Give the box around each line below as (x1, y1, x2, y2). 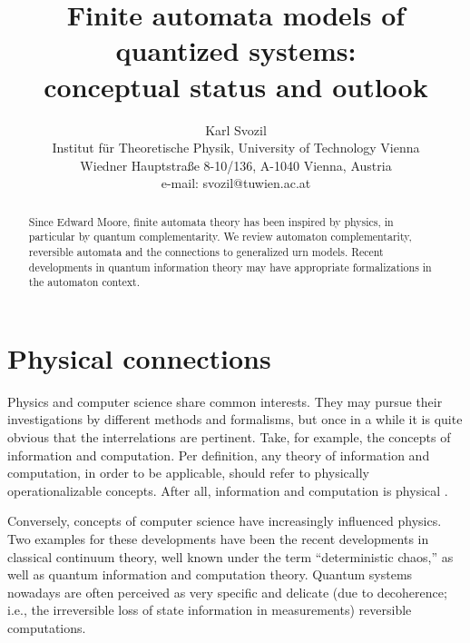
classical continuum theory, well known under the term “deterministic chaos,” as (7, 547, 454, 566)
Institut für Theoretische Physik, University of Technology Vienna (52, 138, 420, 157)
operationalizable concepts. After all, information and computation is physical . (7, 480, 448, 500)
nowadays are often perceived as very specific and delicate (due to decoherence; (7, 582, 447, 601)
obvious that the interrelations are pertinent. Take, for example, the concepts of (7, 428, 451, 447)
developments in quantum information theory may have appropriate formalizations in (28, 259, 432, 274)
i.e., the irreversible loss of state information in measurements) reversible (7, 600, 412, 619)
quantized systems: (115, 32, 357, 69)
